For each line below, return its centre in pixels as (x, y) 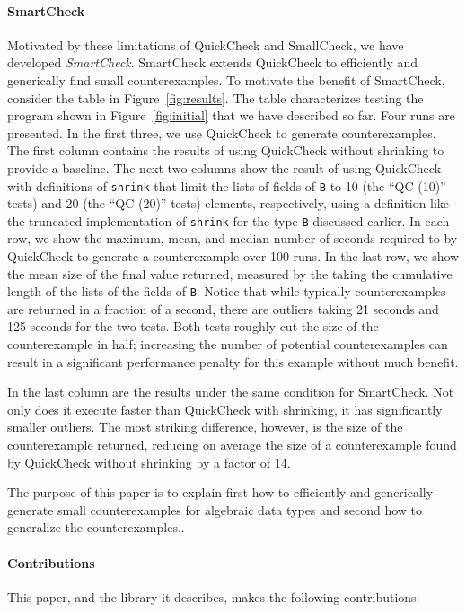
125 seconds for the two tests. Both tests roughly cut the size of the (193, 326)
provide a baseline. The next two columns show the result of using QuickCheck (224, 167)
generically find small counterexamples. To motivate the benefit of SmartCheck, (226, 79)
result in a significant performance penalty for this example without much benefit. (233, 361)
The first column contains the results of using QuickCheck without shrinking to (226, 150)
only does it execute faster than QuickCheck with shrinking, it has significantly (225, 409)
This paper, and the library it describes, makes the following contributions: (214, 596)
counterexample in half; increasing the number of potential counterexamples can (228, 344)
